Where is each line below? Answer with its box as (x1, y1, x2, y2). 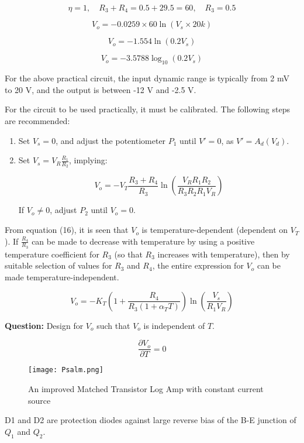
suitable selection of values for (5, 259, 112, 272)
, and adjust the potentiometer (56, 134, 166, 146)
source (28, 394, 51, 406)
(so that (114, 248, 143, 260)
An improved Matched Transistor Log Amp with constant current (28, 382, 264, 394)
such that (96, 319, 130, 331)
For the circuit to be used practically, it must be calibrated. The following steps (5, 103, 290, 115)
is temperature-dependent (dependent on (141, 224, 288, 236)
